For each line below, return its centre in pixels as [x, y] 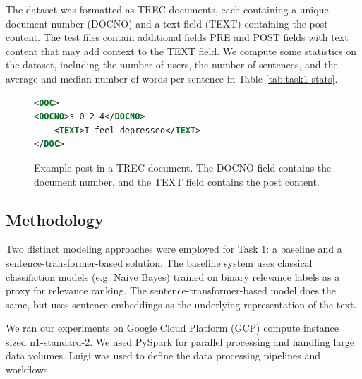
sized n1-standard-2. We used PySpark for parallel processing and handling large [180, 341]
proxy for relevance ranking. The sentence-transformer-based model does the [171, 290]
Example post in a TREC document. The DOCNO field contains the [183, 167]
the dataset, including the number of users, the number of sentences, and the [172, 65]
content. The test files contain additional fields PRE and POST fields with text [177, 37]
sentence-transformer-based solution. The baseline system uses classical [159, 262]
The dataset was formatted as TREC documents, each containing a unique [167, 9]
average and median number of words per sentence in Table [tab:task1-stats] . [172, 78]
